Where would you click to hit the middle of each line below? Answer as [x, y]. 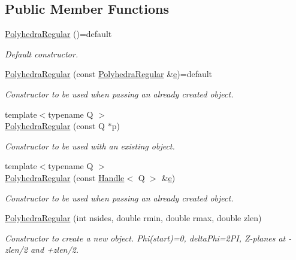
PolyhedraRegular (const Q [55, 126]
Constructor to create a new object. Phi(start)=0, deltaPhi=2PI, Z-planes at [145, 238]
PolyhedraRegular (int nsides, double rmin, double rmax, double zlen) [133, 218]
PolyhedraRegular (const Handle [65, 177]
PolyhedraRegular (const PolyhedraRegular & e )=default [109, 74]
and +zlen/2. [55, 250]
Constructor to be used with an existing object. [90, 146]
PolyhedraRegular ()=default [58, 34]
